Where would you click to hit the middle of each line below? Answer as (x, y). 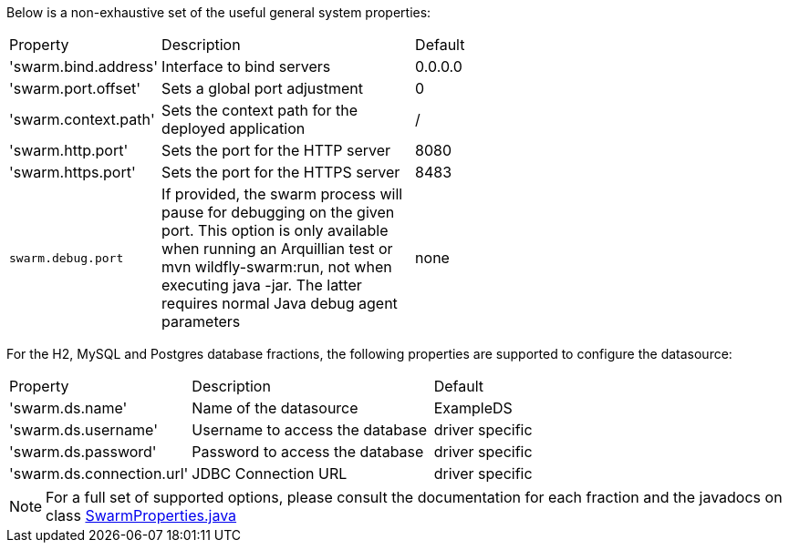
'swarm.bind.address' (84, 66)
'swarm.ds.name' (68, 408)
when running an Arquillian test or (277, 249)
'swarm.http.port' (69, 150)
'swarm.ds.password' (83, 452)
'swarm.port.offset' (75, 88)
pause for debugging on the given (278, 212)
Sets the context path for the (260, 110)
